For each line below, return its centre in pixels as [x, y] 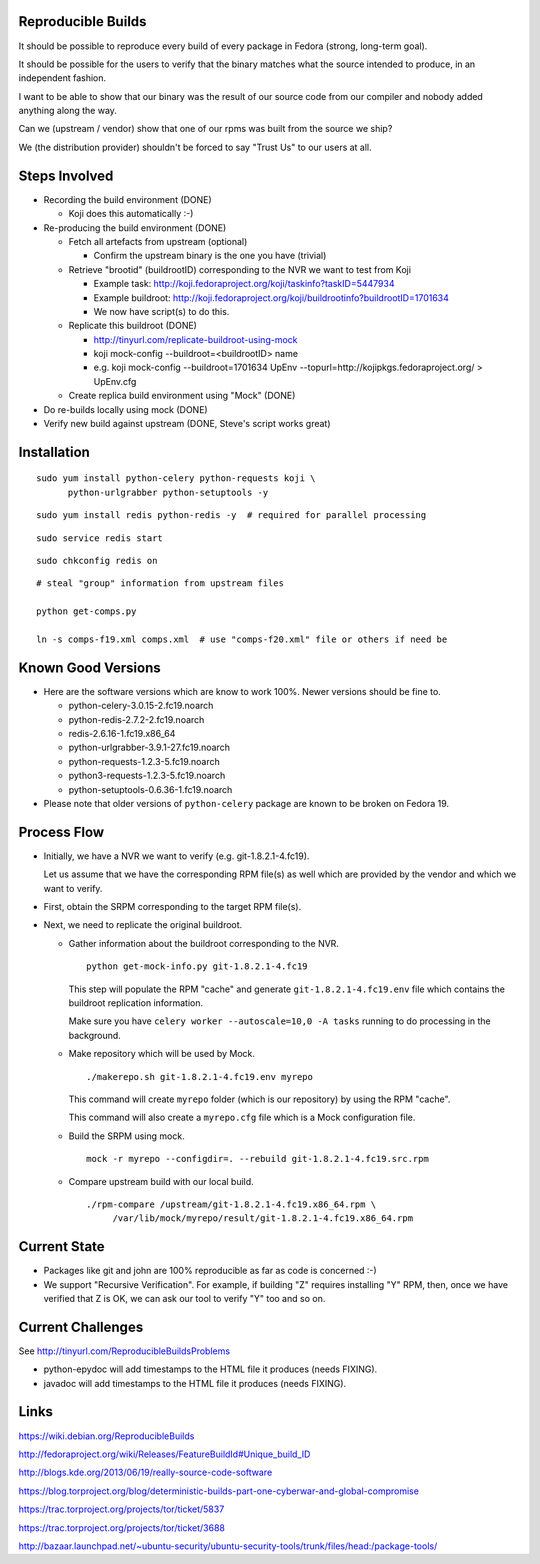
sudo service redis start [100, 538]
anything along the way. [67, 111]
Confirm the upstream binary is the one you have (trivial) [210, 256]
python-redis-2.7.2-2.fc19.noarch [136, 719]
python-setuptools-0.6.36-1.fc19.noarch [150, 789]
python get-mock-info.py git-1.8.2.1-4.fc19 [197, 966]
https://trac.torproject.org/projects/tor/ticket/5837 [121, 1509]
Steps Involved [66, 175]
